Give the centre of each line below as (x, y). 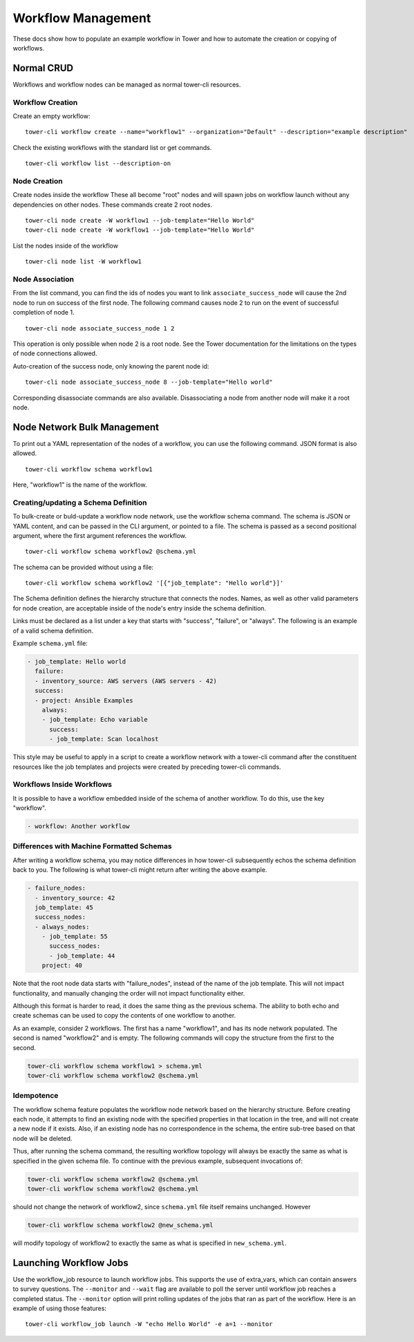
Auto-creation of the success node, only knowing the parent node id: (111, 366)
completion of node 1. (44, 313)
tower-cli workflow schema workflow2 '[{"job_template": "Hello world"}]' (154, 583)
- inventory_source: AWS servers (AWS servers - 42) (126, 681)
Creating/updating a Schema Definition (80, 503)
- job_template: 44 (82, 956)
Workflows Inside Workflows (63, 785)
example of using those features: (60, 1308)
